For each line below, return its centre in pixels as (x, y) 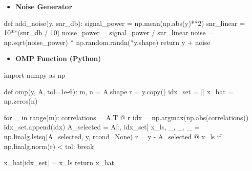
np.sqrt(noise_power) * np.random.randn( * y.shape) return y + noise (107, 42)
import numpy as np (35, 75)
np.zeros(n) (21, 101)
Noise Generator (44, 6)
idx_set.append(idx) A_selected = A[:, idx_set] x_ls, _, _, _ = (102, 127)
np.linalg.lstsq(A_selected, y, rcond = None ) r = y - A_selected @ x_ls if (113, 136)
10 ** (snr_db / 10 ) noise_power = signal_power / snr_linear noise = (109, 32)
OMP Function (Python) (58, 58)
